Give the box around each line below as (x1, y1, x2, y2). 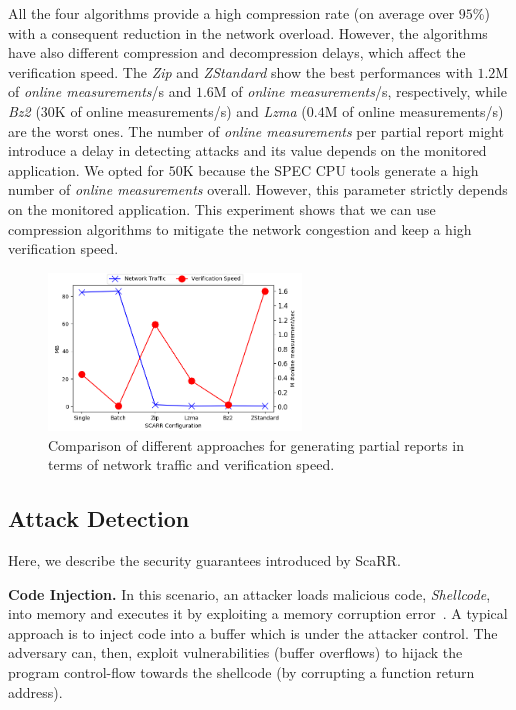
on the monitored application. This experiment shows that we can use (8, 198, 436, 219)
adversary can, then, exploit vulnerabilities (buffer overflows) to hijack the (8, 642, 463, 663)
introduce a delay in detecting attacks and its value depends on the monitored (8, 140, 487, 161)
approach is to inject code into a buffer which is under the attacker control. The (8, 622, 498, 643)
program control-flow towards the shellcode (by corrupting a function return (8, 662, 475, 683)
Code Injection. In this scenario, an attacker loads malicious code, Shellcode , (8, 583, 491, 604)
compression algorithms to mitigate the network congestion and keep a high (8, 218, 472, 239)
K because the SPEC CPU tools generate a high (182, 159, 479, 180)
